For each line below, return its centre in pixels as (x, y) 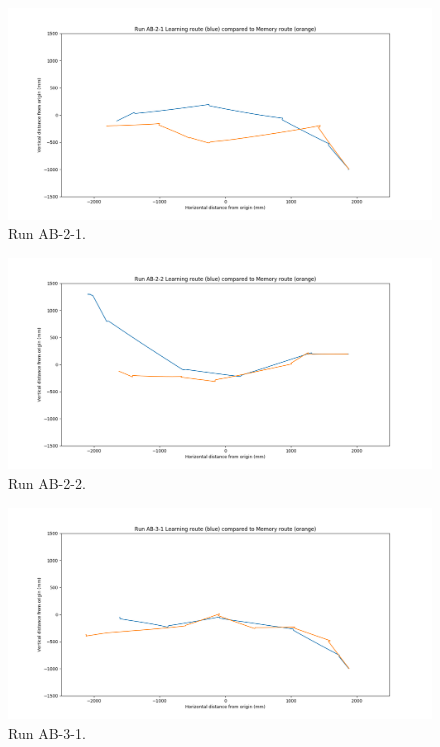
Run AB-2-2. (47, 482)
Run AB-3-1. (47, 732)
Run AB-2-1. (47, 233)
